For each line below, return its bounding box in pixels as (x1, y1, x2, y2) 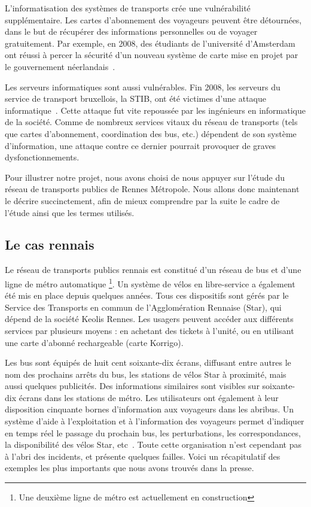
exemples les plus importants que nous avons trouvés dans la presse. (5, 462, 254, 474)
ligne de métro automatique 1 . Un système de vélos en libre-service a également (5, 275, 295, 290)
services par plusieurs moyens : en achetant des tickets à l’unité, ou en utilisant (5, 324, 294, 336)
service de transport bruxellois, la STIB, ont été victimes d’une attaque (5, 92, 266, 105)
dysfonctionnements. (5, 151, 80, 163)
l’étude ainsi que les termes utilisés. (5, 206, 135, 218)
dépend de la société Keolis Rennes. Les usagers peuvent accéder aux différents (5, 312, 294, 325)
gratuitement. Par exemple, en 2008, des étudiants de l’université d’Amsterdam (5, 37, 295, 49)
